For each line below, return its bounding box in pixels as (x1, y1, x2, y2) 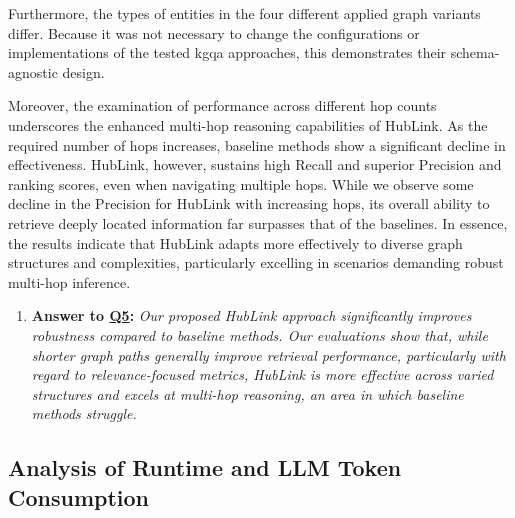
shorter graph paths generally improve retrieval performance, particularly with (31, 344, 506, 365)
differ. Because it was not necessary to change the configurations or (8, 22, 420, 43)
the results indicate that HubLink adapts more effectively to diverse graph (8, 232, 463, 253)
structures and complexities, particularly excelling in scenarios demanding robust (8, 252, 504, 273)
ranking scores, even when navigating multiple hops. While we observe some (8, 173, 474, 194)
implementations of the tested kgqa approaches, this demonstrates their (8, 42, 447, 63)
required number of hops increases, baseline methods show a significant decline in (8, 134, 506, 155)
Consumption (8, 481, 150, 512)
